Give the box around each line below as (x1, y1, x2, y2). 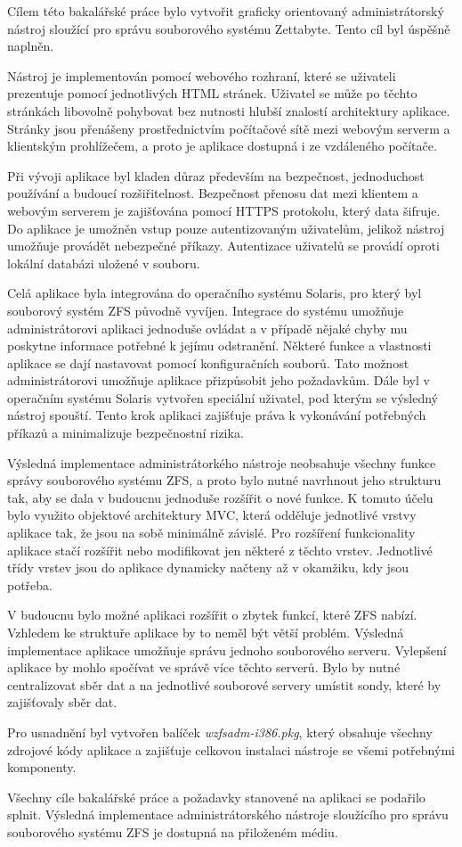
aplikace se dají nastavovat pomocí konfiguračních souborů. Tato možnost (7, 353, 409, 372)
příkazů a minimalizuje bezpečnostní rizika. (7, 423, 244, 442)
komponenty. (7, 758, 77, 777)
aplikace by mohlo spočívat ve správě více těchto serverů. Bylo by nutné (7, 658, 401, 677)
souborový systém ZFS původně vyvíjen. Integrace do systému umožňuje (7, 300, 404, 319)
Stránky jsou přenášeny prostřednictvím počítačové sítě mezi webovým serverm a (7, 119, 450, 137)
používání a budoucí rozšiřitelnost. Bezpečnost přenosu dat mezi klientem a (7, 184, 418, 202)
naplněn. (7, 37, 54, 55)
